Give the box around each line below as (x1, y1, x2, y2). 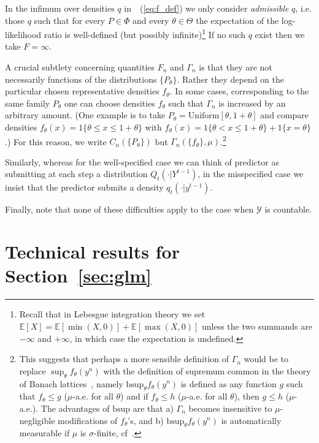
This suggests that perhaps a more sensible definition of (19, 352, 229, 365)
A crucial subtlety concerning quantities (5, 61, 155, 74)
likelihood (5, 28, 42, 40)
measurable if (19, 426, 70, 439)
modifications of (58, 414, 118, 426)
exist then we (255, 28, 305, 40)
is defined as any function (180, 377, 277, 390)
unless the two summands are (201, 319, 312, 332)
